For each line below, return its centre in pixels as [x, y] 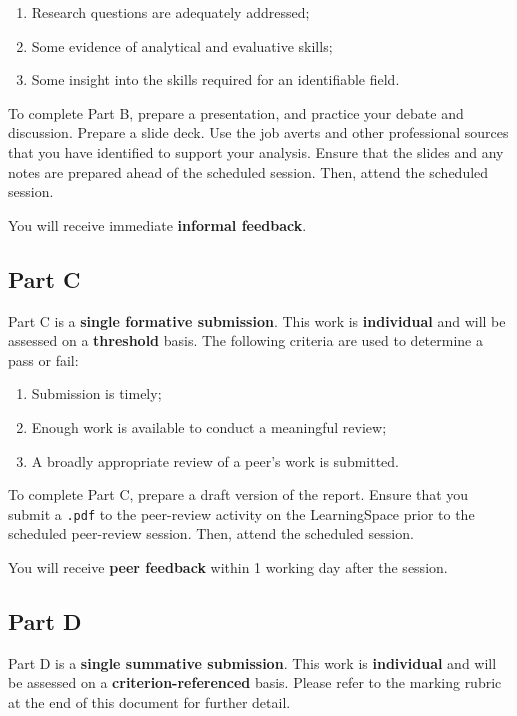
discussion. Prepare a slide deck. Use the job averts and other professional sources [258, 132]
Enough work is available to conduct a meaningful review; [209, 426]
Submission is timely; [96, 393]
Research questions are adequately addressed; [170, 12]
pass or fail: [43, 359]
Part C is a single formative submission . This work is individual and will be [257, 320]
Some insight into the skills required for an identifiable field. [215, 79]
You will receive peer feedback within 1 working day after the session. [228, 566]
